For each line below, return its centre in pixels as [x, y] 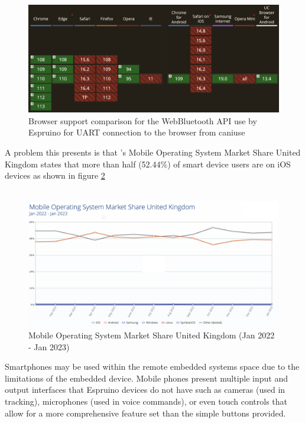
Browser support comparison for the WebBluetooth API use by [143, 120]
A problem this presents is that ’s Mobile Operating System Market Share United [153, 152]
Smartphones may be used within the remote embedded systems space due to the [152, 367]
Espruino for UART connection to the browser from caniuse [137, 132]
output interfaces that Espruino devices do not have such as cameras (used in [145, 390]
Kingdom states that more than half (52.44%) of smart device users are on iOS [148, 164]
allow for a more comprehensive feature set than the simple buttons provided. [145, 413]
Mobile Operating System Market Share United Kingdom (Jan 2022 [152, 335]
